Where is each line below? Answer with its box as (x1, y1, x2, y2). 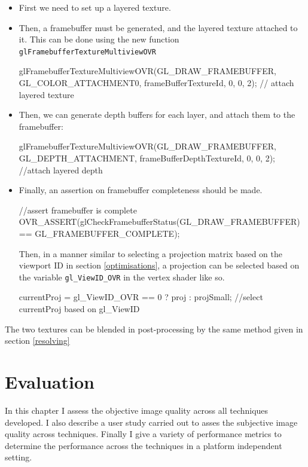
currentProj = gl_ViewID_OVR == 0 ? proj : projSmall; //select (19, 291, 263, 303)
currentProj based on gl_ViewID (19, 303, 140, 315)
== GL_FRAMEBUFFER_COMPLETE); (19, 227, 180, 239)
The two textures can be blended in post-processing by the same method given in (5, 322, 303, 335)
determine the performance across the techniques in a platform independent (5, 439, 282, 451)
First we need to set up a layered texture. (19, 1, 171, 13)
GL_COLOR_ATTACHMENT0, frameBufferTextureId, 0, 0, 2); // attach (19, 77, 294, 89)
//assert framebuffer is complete (19, 203, 137, 216)
